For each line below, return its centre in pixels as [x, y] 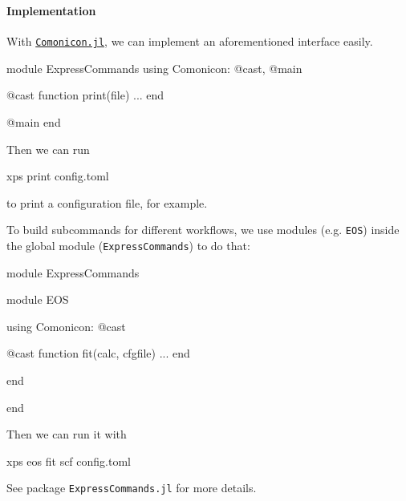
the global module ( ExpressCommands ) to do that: [128, 245]
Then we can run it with [67, 434]
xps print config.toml [58, 176]
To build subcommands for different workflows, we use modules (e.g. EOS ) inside [203, 230]
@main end [34, 121]
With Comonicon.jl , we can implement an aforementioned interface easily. [190, 41]
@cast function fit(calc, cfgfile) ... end [98, 353]
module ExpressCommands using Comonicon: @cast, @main [154, 68]
